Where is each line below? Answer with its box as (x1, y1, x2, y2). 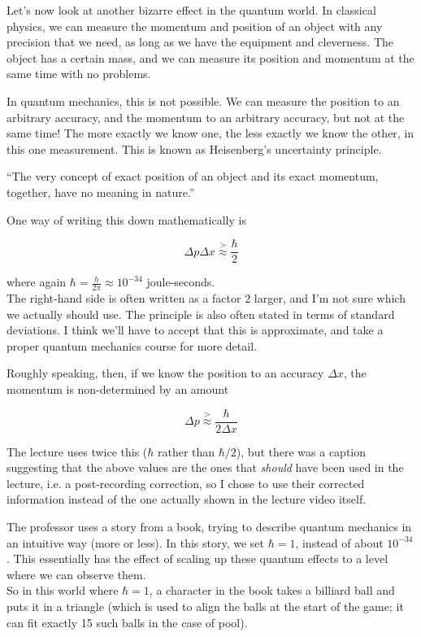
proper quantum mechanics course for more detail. (7, 337, 257, 354)
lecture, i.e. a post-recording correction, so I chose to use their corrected (7, 474, 365, 491)
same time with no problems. (7, 65, 151, 82)
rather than (158, 443, 215, 460)
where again (7, 273, 67, 290)
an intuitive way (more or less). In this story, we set (7, 534, 265, 551)
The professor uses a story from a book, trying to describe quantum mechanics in (7, 518, 412, 535)
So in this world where (7, 582, 119, 599)
